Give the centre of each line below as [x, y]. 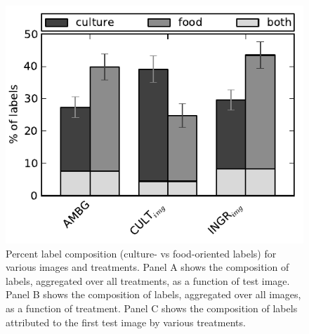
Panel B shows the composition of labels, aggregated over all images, [153, 294]
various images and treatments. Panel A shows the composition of [147, 267]
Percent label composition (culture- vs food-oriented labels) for [141, 253]
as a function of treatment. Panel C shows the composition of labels [152, 308]
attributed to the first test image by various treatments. [126, 322]
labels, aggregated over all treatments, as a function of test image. [148, 280]
